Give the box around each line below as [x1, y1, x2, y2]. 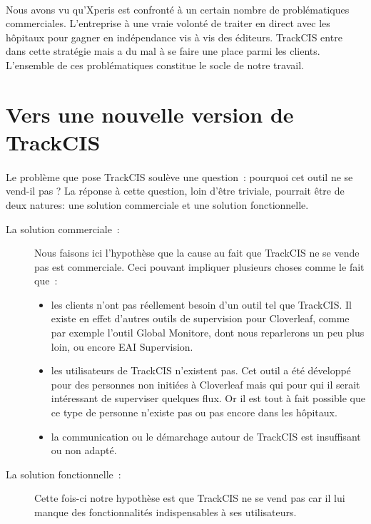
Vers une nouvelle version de [6, 99, 294, 128]
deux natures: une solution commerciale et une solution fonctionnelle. [6, 197, 309, 212]
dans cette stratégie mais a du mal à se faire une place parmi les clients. [6, 43, 320, 58]
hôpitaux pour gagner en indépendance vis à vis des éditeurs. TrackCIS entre [6, 29, 342, 44]
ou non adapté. [51, 443, 117, 458]
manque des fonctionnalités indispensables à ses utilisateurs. [34, 505, 297, 519]
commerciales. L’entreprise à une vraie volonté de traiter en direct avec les [6, 16, 330, 31]
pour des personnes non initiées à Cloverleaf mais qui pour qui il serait [51, 376, 360, 391]
